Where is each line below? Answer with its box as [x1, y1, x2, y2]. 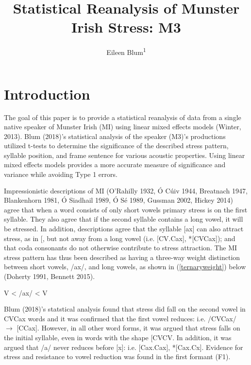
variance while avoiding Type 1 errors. [4, 169, 117, 179]
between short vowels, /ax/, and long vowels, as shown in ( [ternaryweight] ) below [4, 261, 246, 272]
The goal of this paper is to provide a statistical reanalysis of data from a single [4, 112, 241, 122]
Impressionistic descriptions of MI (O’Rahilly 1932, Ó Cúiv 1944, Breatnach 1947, [4, 185, 248, 195]
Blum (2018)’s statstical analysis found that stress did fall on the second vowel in [4, 304, 246, 314]
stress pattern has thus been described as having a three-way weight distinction [4, 252, 240, 262]
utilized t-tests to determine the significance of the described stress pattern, [4, 140, 229, 151]
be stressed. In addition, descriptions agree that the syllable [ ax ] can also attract [4, 224, 244, 234]
